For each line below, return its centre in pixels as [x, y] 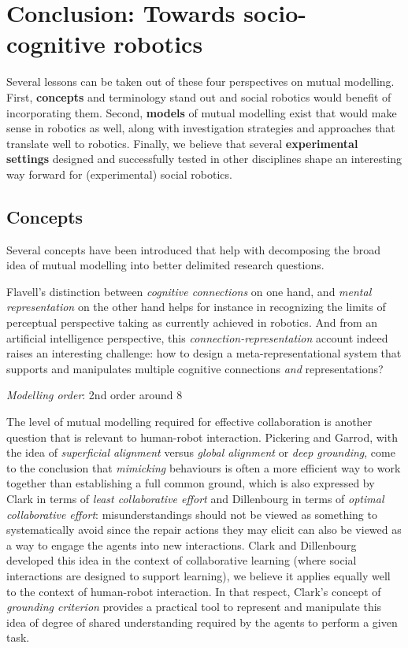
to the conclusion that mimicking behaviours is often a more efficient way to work [204, 467]
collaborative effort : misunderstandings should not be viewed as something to [192, 514]
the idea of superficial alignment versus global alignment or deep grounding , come [201, 452]
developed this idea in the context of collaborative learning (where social [182, 560]
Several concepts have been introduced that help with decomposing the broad [194, 249]
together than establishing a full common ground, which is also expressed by [191, 483]
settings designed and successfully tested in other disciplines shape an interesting [204, 159]
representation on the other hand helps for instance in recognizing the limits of [196, 307]
